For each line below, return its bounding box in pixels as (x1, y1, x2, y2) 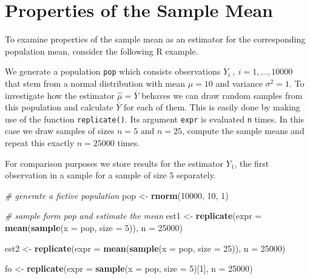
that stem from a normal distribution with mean (5, 76, 186, 89)
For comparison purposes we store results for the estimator (5, 156, 223, 169)
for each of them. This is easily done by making (124, 101, 300, 113)
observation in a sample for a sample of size (5, 169, 167, 181)
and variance (215, 76, 263, 89)
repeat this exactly (5, 136, 75, 149)
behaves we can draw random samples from (141, 89, 303, 101)
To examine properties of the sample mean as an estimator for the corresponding (5, 33, 306, 45)
